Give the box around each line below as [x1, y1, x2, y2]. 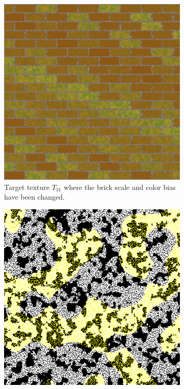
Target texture [4, 181, 50, 192]
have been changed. [4, 191, 65, 202]
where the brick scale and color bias [63, 181, 176, 192]
